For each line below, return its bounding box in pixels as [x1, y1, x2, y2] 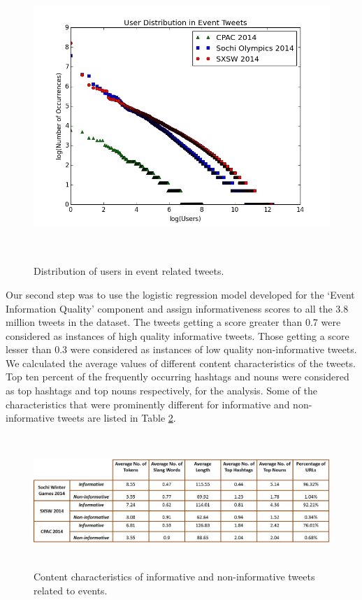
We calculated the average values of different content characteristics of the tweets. [6, 355, 356, 370]
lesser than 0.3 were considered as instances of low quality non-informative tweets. [6, 342, 357, 357]
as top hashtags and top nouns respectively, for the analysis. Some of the [6, 383, 317, 398]
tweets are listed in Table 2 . [57, 410, 176, 425]
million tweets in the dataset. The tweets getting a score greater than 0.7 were [6, 315, 341, 329]
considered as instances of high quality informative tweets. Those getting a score [6, 328, 349, 343]
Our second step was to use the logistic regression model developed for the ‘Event [6, 287, 355, 301]
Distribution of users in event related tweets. [34, 264, 224, 278]
